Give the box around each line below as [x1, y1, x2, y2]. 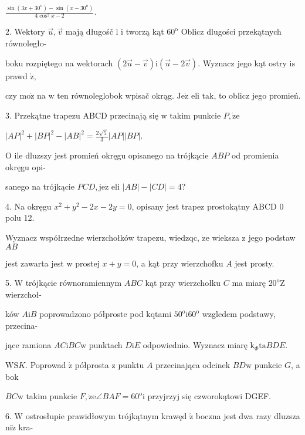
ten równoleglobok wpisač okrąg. [57, 89, 174, 102]
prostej [75, 257, 100, 269]
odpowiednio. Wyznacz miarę [143, 339, 248, 351]
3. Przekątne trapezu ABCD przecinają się [5, 109, 158, 121]
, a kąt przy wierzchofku [136, 257, 223, 269]
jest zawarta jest [5, 257, 64, 269]
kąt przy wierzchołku [145, 276, 221, 289]
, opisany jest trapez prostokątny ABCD [131, 200, 277, 212]
